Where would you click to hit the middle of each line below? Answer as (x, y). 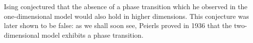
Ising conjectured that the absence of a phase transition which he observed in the (126, 6)
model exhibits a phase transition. (93, 35)
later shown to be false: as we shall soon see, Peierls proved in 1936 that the (118, 25)
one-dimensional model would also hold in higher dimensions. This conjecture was (126, 16)
